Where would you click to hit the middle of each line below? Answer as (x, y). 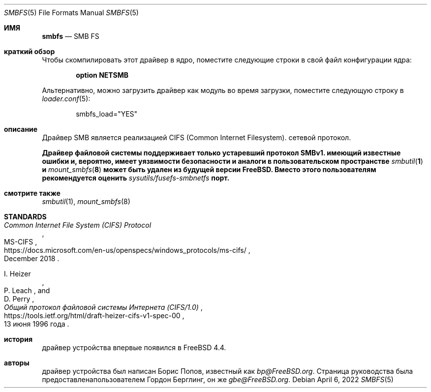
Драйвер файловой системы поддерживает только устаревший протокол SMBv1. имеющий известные (221, 153)
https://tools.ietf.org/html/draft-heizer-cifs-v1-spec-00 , (94, 316)
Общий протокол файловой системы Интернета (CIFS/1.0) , (103, 307)
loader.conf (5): (66, 99)
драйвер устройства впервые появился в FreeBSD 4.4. (134, 347)
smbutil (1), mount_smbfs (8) (86, 201)
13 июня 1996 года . (37, 324)
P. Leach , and (27, 290)
